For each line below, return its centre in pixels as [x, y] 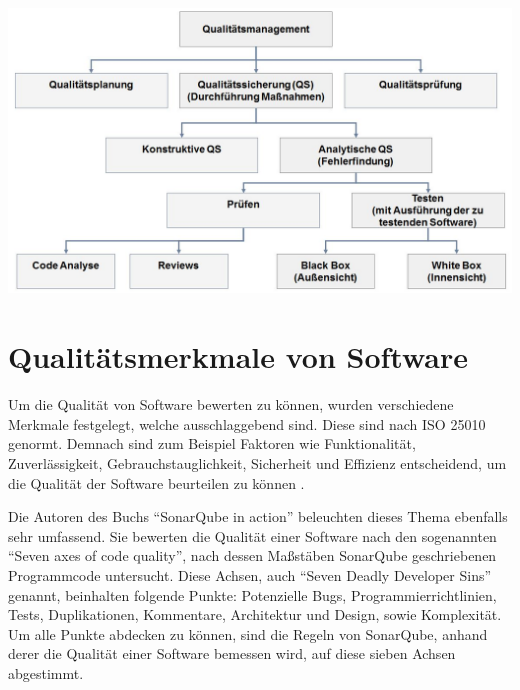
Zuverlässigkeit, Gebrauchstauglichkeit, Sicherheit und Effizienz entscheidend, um [257, 462]
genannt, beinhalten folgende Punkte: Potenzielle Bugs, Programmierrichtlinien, [252, 594]
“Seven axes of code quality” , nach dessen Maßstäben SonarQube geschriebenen [252, 555]
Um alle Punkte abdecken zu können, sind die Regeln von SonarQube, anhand [248, 633]
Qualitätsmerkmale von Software [238, 356]
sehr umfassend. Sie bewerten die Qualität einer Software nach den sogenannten [252, 535]
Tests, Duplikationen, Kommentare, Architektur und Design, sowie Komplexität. [255, 614]
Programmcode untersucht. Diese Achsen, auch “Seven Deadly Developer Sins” [250, 574]
